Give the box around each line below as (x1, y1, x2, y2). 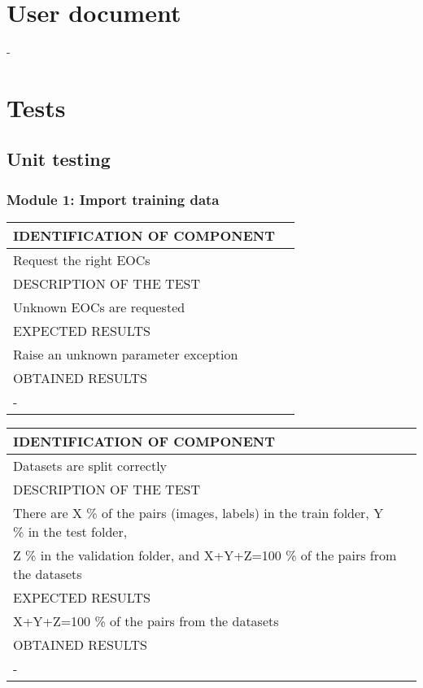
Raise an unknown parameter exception (13, 345, 238, 364)
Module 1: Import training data (7, 189, 220, 209)
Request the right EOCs (13, 250, 150, 270)
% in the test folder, (13, 522, 128, 542)
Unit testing (7, 146, 111, 172)
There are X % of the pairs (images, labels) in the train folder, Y (13, 503, 384, 523)
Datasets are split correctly (13, 456, 168, 476)
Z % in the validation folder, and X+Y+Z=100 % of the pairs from (13, 546, 397, 565)
